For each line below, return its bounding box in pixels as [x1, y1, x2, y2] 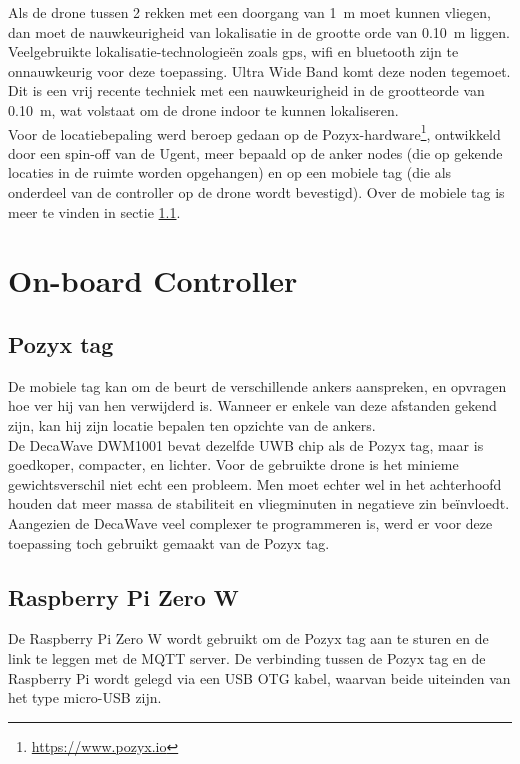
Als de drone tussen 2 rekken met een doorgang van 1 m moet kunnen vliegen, [8, 2, 491, 22]
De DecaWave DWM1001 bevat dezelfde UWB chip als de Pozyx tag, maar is [8, 434, 484, 455]
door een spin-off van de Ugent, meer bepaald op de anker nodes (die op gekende [8, 142, 503, 163]
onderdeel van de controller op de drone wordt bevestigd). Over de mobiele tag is [8, 182, 505, 202]
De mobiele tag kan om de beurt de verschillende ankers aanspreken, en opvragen [8, 375, 507, 396]
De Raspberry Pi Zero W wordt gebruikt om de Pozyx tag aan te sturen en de [8, 628, 489, 649]
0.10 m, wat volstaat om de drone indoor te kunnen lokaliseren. [8, 99, 399, 120]
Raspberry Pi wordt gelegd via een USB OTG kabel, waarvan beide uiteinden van [8, 667, 511, 688]
